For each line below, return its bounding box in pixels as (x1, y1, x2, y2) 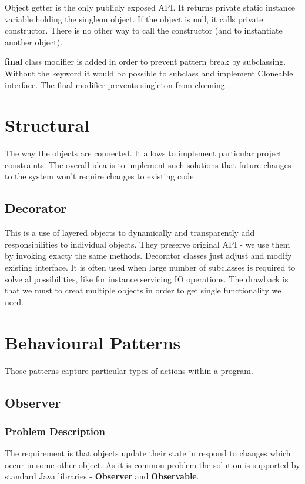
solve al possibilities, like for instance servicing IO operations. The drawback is (5, 272, 289, 285)
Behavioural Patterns (5, 330, 181, 354)
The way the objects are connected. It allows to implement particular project (5, 147, 282, 159)
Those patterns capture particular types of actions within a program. (5, 364, 253, 376)
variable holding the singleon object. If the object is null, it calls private (5, 12, 263, 25)
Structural (5, 113, 90, 137)
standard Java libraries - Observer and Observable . (5, 470, 199, 482)
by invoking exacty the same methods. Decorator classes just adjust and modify (5, 249, 292, 262)
